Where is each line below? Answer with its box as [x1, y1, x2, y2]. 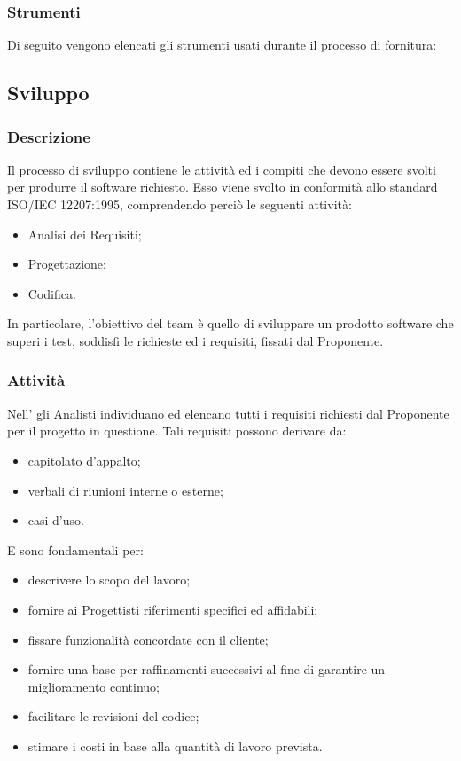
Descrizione [7, 125, 90, 147]
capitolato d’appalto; [27, 451, 141, 469]
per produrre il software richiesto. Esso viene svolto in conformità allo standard [7, 177, 438, 196]
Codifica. [27, 284, 76, 302]
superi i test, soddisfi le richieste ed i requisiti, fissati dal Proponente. [7, 331, 384, 349]
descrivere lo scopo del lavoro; [27, 570, 191, 589]
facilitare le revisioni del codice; [27, 707, 199, 726]
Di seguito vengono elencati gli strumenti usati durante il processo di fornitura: [7, 35, 437, 54]
